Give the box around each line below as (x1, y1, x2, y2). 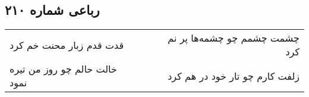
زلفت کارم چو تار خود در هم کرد (168, 68, 299, 83)
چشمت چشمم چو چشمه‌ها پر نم (168, 31, 299, 45)
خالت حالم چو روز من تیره (10, 62, 117, 76)
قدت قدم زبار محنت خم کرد (10, 37, 124, 52)
